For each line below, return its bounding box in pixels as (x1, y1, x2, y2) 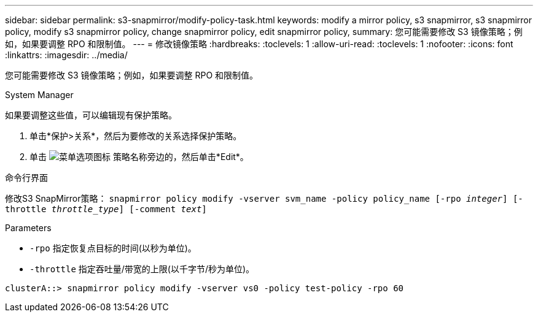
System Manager (5, 90, 74, 100)
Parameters (5, 223, 52, 233)
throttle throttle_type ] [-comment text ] (5, 204, 207, 214)
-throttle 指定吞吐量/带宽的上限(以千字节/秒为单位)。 (29, 264, 255, 274)
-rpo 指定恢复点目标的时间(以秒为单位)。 (29, 243, 197, 253)
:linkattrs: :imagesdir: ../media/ (5, 50, 128, 60)
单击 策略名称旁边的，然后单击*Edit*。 (29, 151, 249, 162)
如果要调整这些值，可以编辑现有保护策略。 (5, 110, 177, 120)
